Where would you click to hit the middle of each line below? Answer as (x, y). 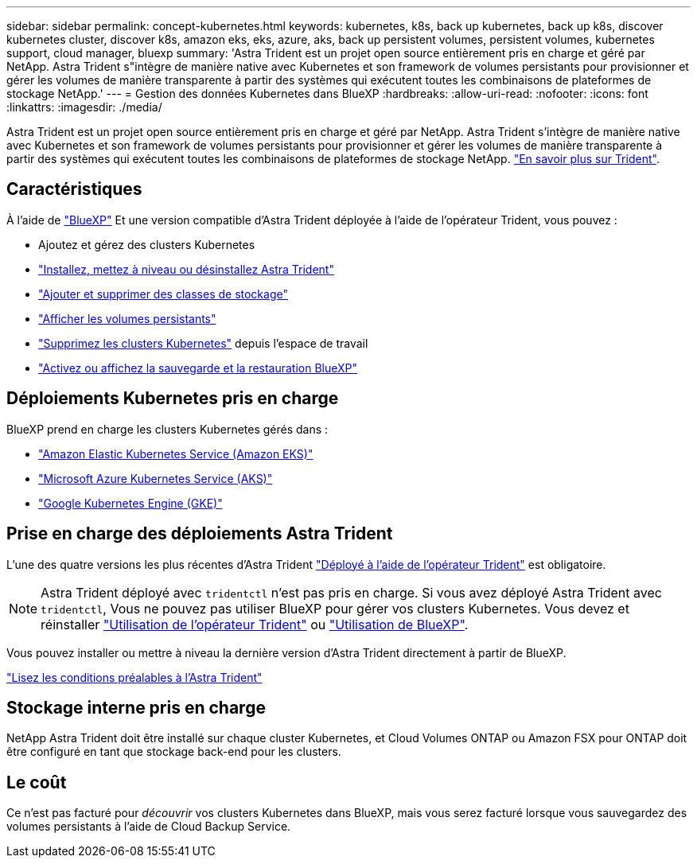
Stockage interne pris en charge (136, 707)
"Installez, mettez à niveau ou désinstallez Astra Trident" (186, 269)
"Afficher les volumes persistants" (127, 318)
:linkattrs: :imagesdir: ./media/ (84, 107)
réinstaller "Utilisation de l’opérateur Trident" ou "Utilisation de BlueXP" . (255, 624)
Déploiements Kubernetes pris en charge (173, 399)
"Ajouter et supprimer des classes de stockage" (163, 294)
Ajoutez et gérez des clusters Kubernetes (147, 244)
